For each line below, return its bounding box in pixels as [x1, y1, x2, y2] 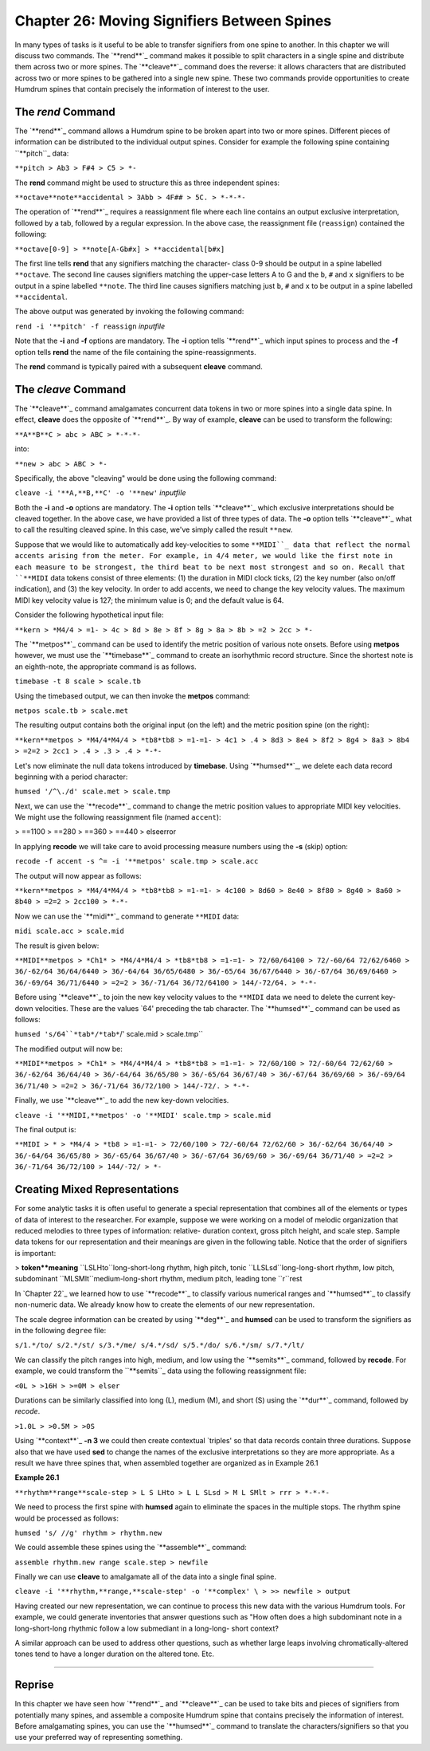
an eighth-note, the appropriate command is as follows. [14, 662, 197, 671]
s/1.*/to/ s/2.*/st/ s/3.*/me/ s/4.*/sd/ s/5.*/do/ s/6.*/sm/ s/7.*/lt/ [14, 1340, 305, 1350]
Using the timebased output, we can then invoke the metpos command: [14, 691, 251, 701]
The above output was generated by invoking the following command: [14, 307, 244, 317]
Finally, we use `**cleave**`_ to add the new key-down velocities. [14, 1096, 229, 1105]
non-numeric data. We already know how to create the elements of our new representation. [14, 1300, 315, 1309]
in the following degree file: [14, 1326, 107, 1336]
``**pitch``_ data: [14, 148, 69, 158]
